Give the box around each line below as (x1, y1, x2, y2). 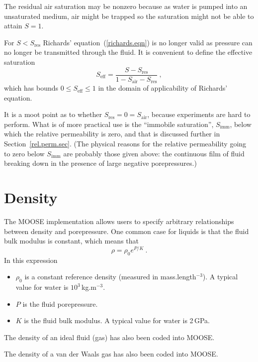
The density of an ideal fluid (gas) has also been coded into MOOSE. (4, 332, 215, 342)
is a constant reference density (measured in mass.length (24, 271, 196, 282)
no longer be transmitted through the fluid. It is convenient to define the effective (4, 47, 253, 57)
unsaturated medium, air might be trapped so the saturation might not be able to (4, 10, 254, 21)
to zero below (4, 148, 45, 158)
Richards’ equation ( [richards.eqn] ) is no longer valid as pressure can (43, 37, 253, 47)
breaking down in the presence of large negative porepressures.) (4, 158, 197, 168)
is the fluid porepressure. (22, 298, 98, 309)
